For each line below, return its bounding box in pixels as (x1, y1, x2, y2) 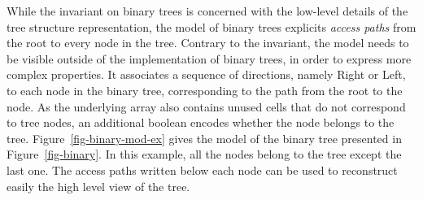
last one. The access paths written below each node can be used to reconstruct (7, 161, 398, 178)
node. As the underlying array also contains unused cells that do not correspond (7, 98, 406, 115)
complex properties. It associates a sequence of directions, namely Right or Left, (7, 66, 406, 83)
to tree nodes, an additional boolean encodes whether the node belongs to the (7, 114, 395, 131)
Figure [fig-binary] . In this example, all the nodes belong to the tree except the (7, 146, 402, 163)
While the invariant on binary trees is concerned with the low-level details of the (7, 2, 408, 19)
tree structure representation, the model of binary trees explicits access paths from (7, 18, 416, 35)
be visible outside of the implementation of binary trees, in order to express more (7, 50, 412, 67)
